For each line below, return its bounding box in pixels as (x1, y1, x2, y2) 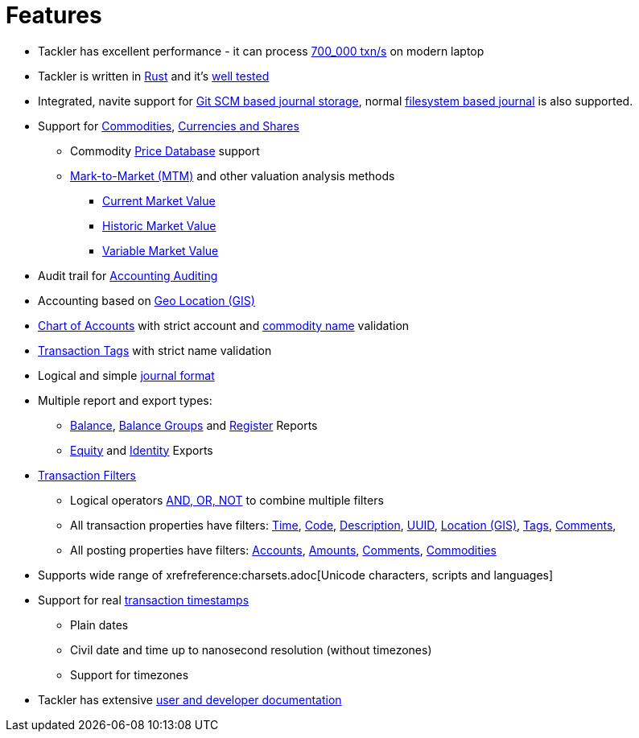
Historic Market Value (102, 218, 216, 233)
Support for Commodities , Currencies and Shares (38, 118, 299, 133)
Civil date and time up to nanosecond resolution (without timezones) (70, 642, 432, 657)
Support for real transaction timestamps (38, 592, 249, 607)
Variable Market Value (102, 243, 219, 258)
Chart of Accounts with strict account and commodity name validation (38, 318, 410, 332)
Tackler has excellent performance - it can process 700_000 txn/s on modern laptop (38, 43, 484, 58)
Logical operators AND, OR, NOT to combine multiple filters (70, 493, 384, 507)
